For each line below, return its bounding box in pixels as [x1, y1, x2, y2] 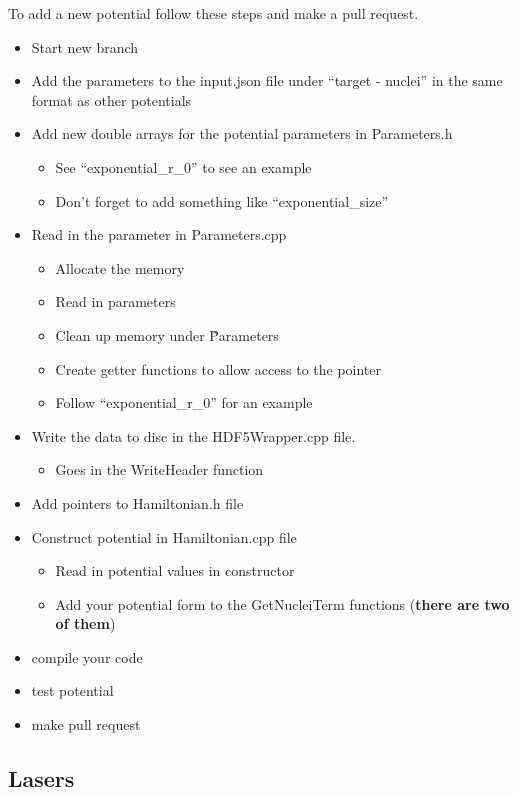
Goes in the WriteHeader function [55, 459, 264, 480]
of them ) [55, 613, 116, 634]
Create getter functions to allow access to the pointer [55, 358, 382, 379]
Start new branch [31, 36, 139, 57]
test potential [31, 680, 114, 701]
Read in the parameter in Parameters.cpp [31, 224, 287, 245]
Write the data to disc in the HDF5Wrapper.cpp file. [31, 425, 356, 446]
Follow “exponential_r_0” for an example [55, 392, 313, 413]
